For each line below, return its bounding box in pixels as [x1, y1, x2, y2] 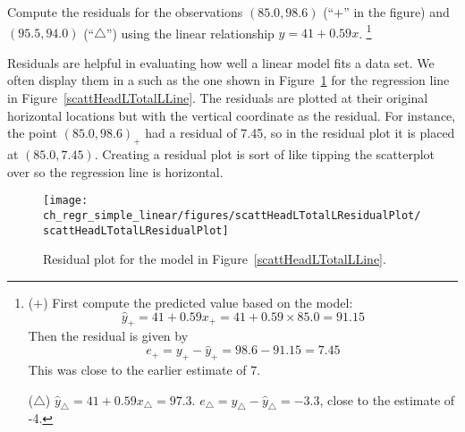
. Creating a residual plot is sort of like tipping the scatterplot [94, 145, 435, 164]
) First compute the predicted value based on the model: [43, 292, 353, 311]
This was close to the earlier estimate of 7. [28, 360, 261, 378]
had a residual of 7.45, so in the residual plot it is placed [145, 123, 455, 142]
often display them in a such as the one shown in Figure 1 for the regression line [7, 71, 450, 89]
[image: [43, 194, 89, 208]
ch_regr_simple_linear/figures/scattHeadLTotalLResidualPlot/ [43, 208, 421, 222]
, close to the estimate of [319, 390, 455, 409]
